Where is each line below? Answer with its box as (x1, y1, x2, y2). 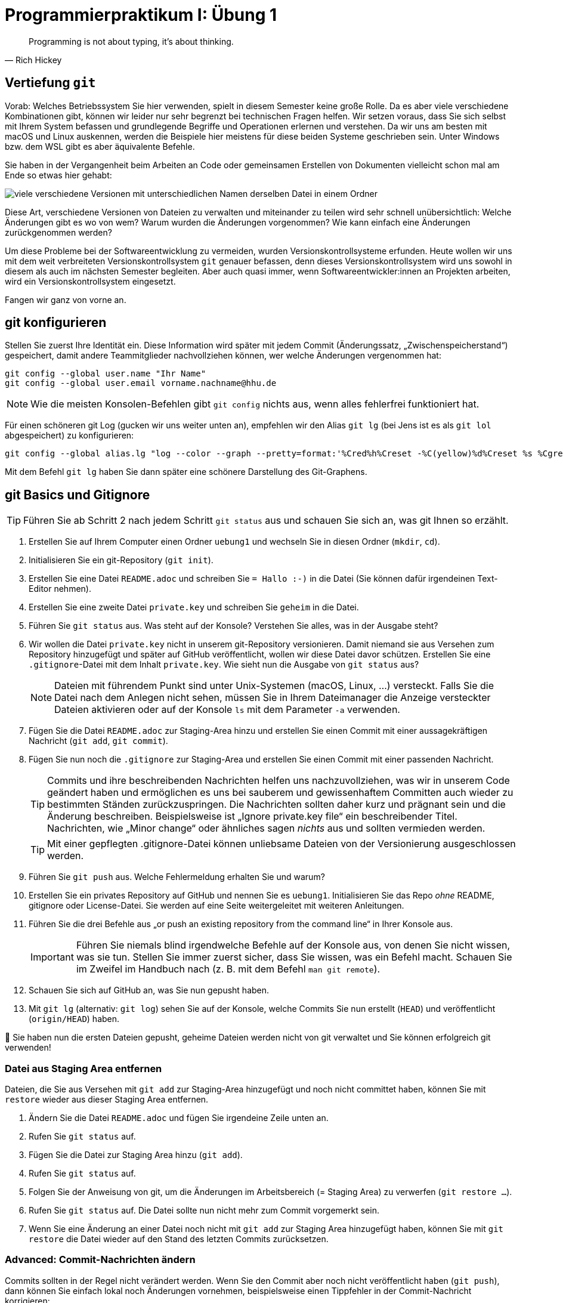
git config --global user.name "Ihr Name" (5, 369, 206, 379)
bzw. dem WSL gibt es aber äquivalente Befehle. (5, 141, 195, 152)
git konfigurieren (5, 315, 107, 331)
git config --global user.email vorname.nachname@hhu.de (5, 378, 277, 388)
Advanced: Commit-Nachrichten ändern (5, 1253, 196, 1266)
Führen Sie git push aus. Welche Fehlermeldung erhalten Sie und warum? (29, 872, 325, 882)
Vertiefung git (5, 75, 96, 91)
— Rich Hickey (5, 54, 62, 65)
